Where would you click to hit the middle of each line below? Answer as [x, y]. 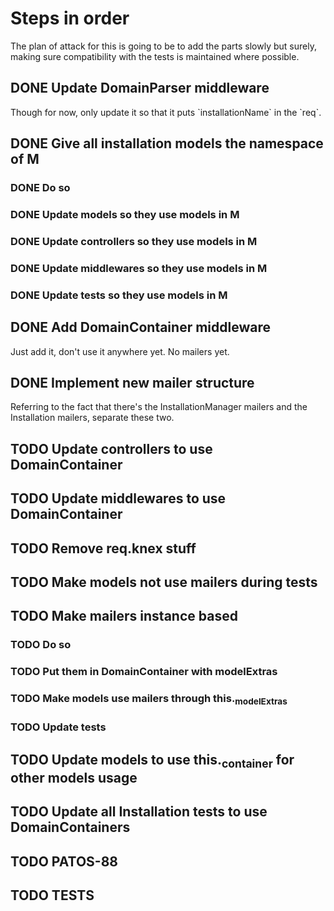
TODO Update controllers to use [111, 448]
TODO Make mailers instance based [124, 616]
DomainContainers [70, 827]
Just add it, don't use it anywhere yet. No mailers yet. [120, 351]
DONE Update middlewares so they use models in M [139, 268]
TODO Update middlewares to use [118, 498]
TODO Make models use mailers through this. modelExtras [149, 699]
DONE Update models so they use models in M [125, 214]
